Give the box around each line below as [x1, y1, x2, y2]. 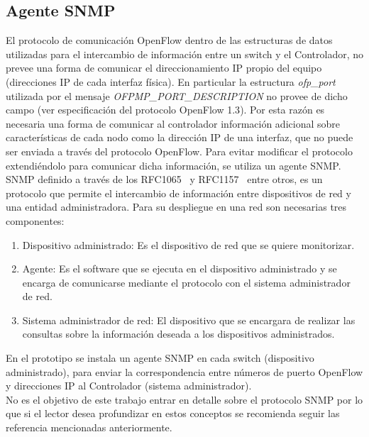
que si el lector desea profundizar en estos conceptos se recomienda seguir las [6, 406, 340, 421]
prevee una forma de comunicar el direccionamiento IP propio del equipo [6, 60, 322, 75]
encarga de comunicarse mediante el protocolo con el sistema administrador [22, 275, 351, 289]
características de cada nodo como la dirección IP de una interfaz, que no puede [6, 130, 353, 145]
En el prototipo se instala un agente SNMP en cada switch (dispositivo [6, 350, 314, 365]
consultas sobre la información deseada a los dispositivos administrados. [22, 326, 335, 341]
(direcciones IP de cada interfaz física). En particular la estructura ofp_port [6, 74, 336, 89]
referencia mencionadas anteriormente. [6, 420, 172, 435]
